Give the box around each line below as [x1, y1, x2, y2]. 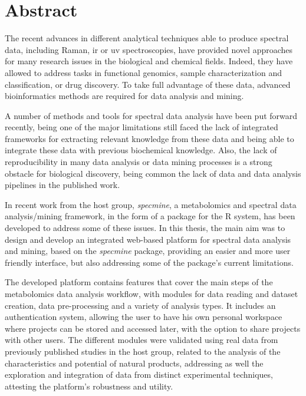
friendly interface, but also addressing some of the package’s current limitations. [5, 256, 294, 268]
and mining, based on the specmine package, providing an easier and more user [5, 245, 291, 257]
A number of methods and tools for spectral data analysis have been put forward [5, 109, 298, 121]
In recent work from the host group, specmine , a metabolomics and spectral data [5, 198, 297, 210]
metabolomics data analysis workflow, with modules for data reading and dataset [5, 288, 298, 299]
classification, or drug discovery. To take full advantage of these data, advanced [5, 78, 291, 90]
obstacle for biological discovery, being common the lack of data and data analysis [5, 167, 301, 179]
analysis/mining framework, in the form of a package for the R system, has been [5, 210, 295, 222]
